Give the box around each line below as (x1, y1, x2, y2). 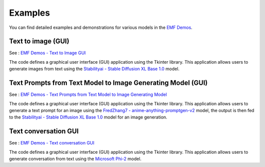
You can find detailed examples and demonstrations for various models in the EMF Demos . (9, 24, 192, 30)
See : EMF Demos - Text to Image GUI (9, 50, 86, 56)
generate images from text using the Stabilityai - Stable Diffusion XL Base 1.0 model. (9, 66, 180, 72)
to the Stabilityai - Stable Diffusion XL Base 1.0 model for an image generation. (9, 114, 168, 120)
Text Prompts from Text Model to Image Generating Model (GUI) (9, 79, 208, 87)
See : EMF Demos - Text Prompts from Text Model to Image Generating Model (9, 92, 167, 97)
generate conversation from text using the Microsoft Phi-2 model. (9, 156, 142, 162)
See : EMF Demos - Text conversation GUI (9, 140, 95, 146)
